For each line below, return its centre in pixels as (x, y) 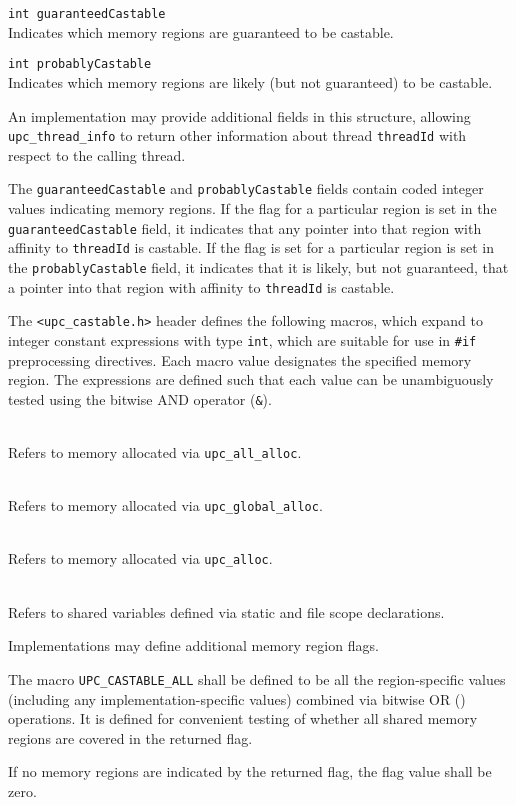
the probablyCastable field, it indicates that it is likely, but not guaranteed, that (258, 266)
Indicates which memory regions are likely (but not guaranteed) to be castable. (250, 81)
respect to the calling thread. (97, 154)
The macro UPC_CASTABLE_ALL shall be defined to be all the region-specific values (257, 678)
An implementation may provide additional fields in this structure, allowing (239, 115)
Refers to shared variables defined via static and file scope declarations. (226, 611)
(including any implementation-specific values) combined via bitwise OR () (237, 698)
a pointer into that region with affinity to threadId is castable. (201, 286)
